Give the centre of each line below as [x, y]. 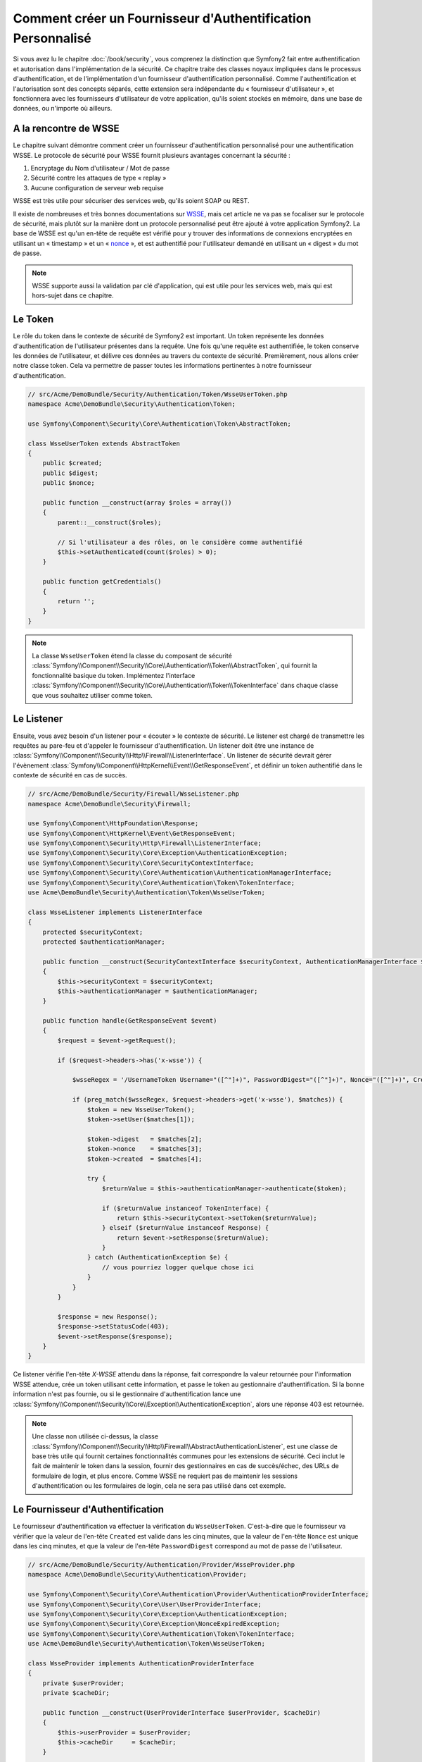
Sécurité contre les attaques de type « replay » [98, 178]
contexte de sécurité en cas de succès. [70, 775]
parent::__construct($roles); [109, 522]
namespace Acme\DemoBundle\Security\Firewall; [109, 804]
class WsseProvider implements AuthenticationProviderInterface [141, 1663]
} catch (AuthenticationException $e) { [158, 1257]
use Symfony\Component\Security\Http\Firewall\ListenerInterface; [145, 843]
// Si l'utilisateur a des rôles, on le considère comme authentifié [180, 542]
